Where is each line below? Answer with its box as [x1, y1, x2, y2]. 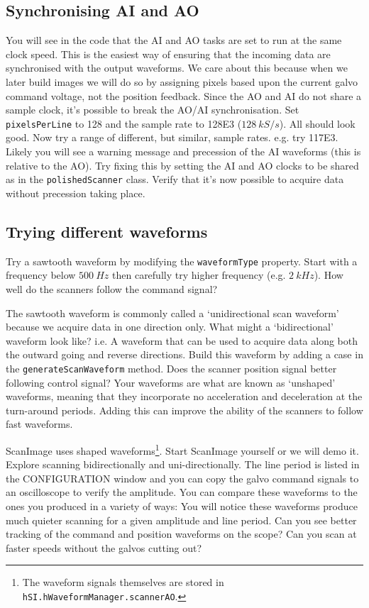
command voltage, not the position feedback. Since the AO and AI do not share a [6, 88, 362, 103]
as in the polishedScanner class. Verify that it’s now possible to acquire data [6, 172, 344, 187]
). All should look [279, 116, 356, 131]
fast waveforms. [6, 416, 73, 431]
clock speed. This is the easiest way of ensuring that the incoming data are [6, 46, 331, 61]
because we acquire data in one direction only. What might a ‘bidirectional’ [6, 319, 334, 334]
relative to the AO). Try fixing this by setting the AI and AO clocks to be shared [6, 157, 359, 172]
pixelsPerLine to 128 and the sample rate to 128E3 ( [6, 116, 242, 131]
